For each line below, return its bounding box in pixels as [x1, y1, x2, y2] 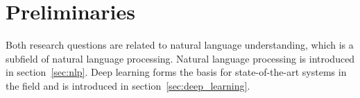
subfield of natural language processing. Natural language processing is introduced [6, 51, 355, 65]
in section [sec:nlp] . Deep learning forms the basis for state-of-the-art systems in [6, 65, 347, 79]
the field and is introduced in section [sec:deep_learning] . [6, 78, 250, 92]
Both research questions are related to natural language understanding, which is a [6, 38, 354, 52]
